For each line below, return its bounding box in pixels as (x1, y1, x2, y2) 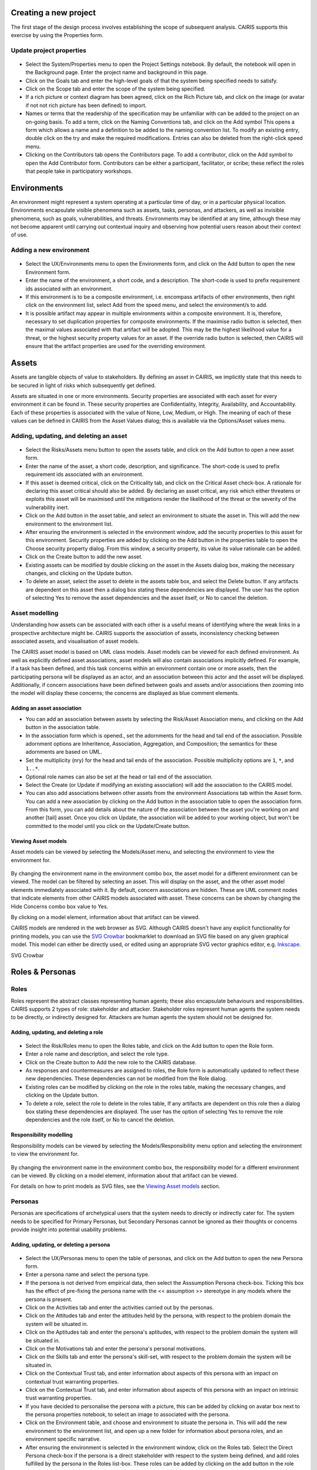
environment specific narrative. (25, 1435, 101, 1443)
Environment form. (25, 268, 70, 276)
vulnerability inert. (25, 503, 70, 511)
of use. (11, 231, 28, 238)
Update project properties (11, 46, 86, 54)
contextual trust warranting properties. (25, 1378, 119, 1385)
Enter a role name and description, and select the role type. (25, 1050, 170, 1058)
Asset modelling (11, 609, 59, 617)
